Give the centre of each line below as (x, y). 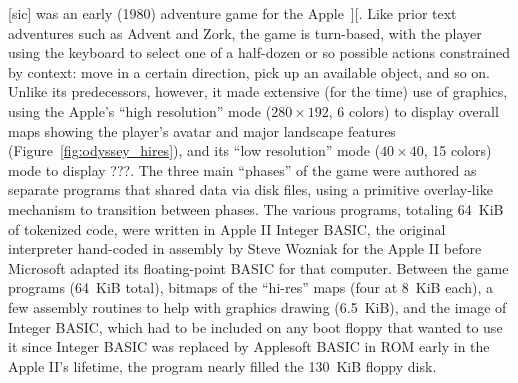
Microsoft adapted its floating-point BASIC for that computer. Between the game (258, 267)
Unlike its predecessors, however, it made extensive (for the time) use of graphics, (258, 91)
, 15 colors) (457, 150)
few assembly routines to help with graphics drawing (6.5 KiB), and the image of (257, 306)
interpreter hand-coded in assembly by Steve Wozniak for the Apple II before (245, 248)
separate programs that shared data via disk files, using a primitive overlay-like (250, 189)
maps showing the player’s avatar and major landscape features (202, 130)
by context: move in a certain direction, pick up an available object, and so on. (249, 71)
